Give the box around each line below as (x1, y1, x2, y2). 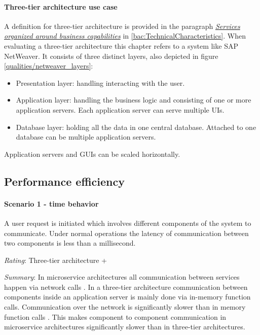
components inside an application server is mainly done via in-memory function (4, 291, 251, 302)
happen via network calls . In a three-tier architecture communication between (4, 281, 248, 292)
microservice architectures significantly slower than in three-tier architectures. (4, 321, 245, 332)
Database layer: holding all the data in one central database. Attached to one (16, 121, 256, 132)
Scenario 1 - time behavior (4, 198, 99, 209)
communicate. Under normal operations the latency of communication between (4, 227, 249, 238)
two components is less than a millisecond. (4, 238, 136, 248)
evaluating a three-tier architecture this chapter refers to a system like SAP (4, 40, 238, 51)
